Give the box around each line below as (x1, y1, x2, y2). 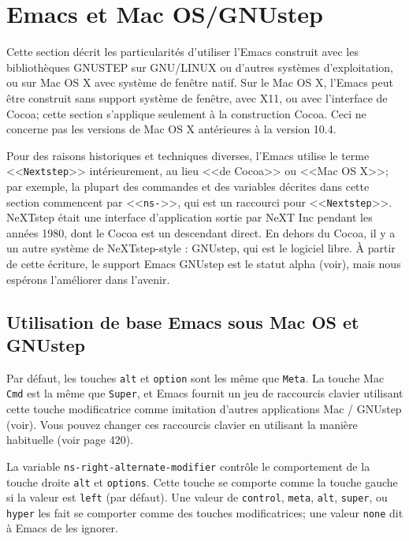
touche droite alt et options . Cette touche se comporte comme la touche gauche (6, 473, 398, 490)
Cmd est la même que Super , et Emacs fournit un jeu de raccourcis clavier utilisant (6, 385, 403, 401)
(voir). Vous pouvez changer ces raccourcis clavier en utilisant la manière (6, 416, 358, 432)
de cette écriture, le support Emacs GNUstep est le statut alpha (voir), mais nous (6, 255, 401, 271)
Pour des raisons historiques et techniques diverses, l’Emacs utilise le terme (6, 147, 370, 163)
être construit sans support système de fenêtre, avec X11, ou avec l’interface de (6, 89, 388, 106)
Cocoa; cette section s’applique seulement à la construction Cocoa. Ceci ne (6, 105, 366, 121)
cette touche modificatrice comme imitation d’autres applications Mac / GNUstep (6, 401, 402, 417)
